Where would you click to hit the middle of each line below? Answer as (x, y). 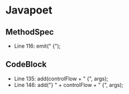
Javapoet (29, 10)
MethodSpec (30, 32)
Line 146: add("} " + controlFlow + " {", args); (69, 85)
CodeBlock (26, 64)
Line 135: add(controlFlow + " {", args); (61, 78)
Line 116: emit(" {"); (37, 46)
